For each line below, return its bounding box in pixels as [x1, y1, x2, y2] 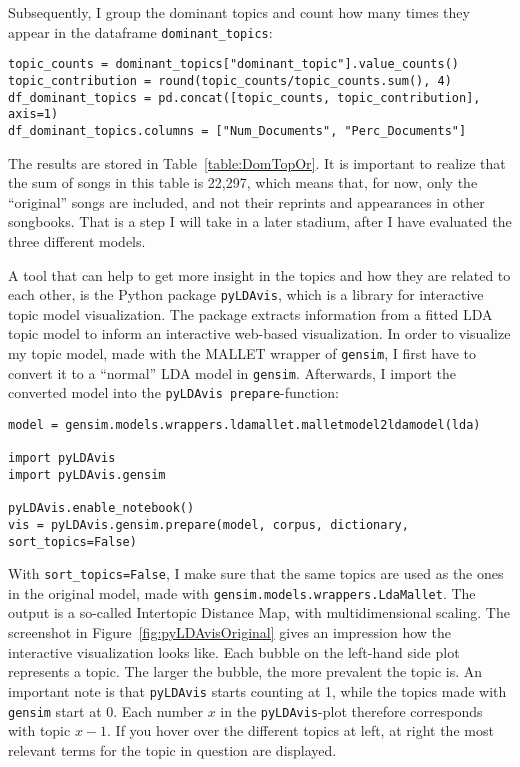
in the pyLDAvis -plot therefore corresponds [220, 700, 483, 721]
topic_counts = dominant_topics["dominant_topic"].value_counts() [8, 57, 460, 72]
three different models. [8, 230, 146, 251]
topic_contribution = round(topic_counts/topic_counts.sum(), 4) [8, 73, 452, 88]
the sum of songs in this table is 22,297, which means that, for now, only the [8, 172, 478, 193]
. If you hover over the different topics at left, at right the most [107, 720, 494, 741]
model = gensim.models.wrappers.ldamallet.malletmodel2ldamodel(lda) [8, 417, 481, 432]
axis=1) [8, 107, 59, 122]
